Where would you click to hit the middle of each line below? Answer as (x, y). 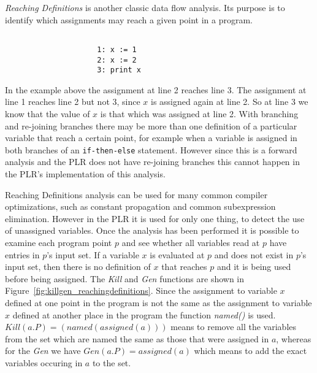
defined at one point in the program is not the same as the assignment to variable (158, 302)
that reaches (184, 267)
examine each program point (59, 242)
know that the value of (48, 113)
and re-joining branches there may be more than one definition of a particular (151, 125)
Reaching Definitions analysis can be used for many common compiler (136, 194)
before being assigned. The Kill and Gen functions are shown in (125, 278)
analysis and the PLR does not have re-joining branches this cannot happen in (152, 162)
